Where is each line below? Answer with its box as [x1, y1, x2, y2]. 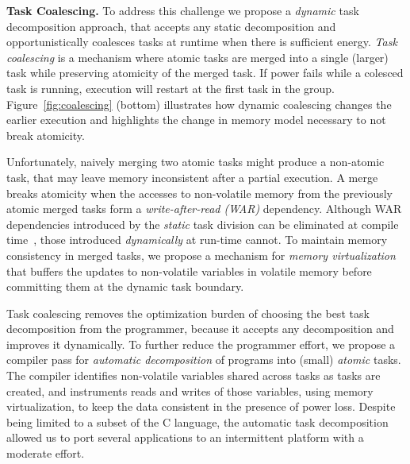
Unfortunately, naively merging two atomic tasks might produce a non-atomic [6, 153, 385, 170]
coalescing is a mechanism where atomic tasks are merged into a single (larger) [6, 48, 389, 65]
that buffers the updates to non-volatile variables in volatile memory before [6, 262, 372, 279]
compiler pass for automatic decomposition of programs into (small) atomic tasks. [6, 351, 401, 368]
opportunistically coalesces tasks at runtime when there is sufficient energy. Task [6, 33, 397, 50]
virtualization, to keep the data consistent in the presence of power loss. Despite [6, 398, 396, 415]
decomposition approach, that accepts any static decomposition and [6, 17, 336, 34]
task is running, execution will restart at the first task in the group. [6, 79, 335, 96]
